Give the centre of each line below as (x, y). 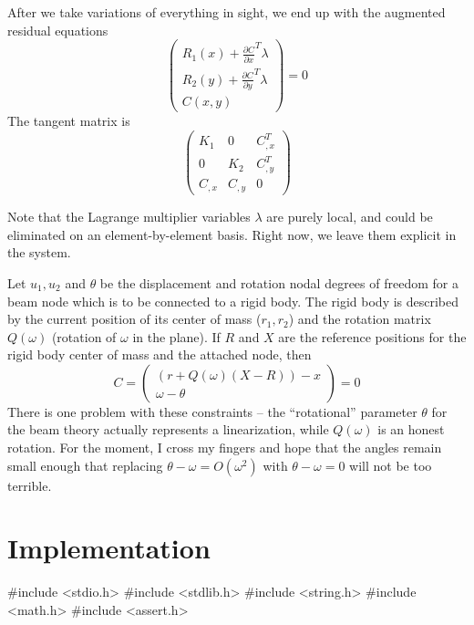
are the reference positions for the (372, 336)
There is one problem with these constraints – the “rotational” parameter (212, 411)
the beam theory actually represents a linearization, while (168, 429)
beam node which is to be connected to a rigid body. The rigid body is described (233, 301)
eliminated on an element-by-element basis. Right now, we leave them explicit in (232, 234)
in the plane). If (176, 336)
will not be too (391, 465)
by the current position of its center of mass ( (134, 319)
